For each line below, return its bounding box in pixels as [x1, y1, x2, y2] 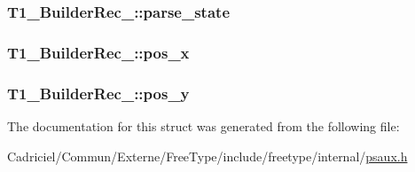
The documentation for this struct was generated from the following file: [7, 116, 400, 135]
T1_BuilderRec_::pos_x [7, 41, 190, 63]
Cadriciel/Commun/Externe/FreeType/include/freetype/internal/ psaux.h [7, 146, 408, 165]
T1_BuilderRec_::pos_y [7, 82, 190, 104]
